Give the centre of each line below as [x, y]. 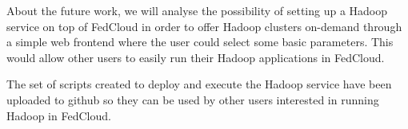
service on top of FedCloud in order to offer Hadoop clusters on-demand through [204, 26]
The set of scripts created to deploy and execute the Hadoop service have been [199, 84]
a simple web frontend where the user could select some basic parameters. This [200, 42]
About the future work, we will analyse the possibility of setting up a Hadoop [197, 10]
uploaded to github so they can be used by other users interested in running [193, 99]
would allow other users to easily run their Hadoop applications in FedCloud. [196, 57]
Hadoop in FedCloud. [59, 115]
